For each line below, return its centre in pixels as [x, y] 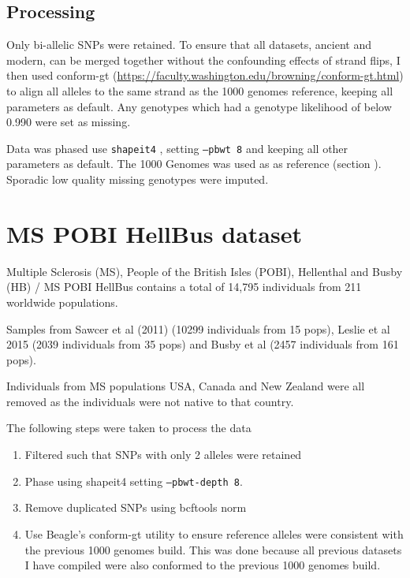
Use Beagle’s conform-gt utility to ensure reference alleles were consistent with [214, 533]
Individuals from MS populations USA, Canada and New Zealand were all [186, 386]
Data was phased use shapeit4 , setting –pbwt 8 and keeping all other [177, 148]
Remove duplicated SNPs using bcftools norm [136, 507]
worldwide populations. [62, 302]
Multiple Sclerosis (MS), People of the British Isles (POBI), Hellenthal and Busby [205, 271]
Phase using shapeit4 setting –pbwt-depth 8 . [134, 481]
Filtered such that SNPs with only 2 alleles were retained [163, 455]
